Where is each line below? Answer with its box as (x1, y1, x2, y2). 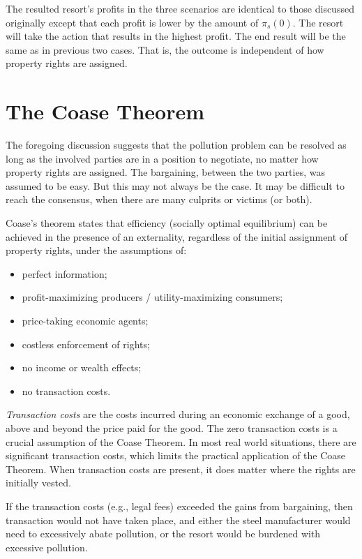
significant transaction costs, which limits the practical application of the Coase (6, 448, 346, 463)
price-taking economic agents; (22, 313, 149, 328)
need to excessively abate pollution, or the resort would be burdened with (6, 526, 321, 541)
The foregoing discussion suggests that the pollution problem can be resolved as (6, 137, 347, 152)
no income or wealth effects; (22, 360, 142, 375)
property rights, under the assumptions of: (6, 243, 187, 258)
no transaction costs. (22, 383, 111, 398)
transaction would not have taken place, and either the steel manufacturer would (6, 512, 351, 527)
